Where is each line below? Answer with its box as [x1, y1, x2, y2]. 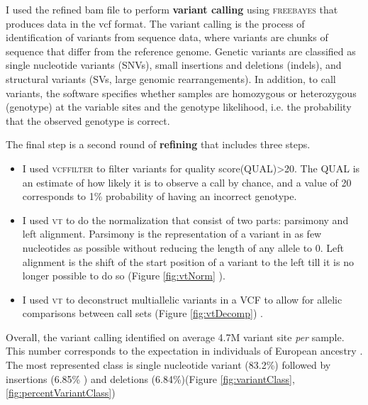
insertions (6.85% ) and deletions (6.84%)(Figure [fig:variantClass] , [6, 371, 295, 386]
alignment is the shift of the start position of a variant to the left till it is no [22, 254, 354, 269]
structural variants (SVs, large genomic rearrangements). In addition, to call [6, 71, 336, 86]
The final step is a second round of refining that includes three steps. [6, 137, 311, 152]
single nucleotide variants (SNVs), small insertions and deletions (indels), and [6, 57, 342, 72]
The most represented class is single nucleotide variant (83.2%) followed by [6, 357, 331, 372]
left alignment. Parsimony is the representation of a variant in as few [22, 226, 322, 241]
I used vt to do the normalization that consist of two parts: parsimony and [22, 212, 349, 227]
